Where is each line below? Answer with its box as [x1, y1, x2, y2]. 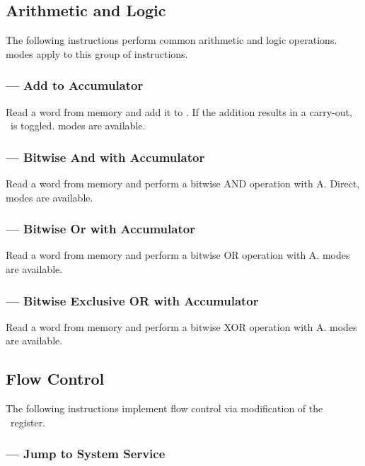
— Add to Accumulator [6, 76, 144, 94]
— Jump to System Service [6, 445, 166, 462]
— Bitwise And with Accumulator [6, 148, 205, 165]
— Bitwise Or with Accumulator [6, 220, 195, 238]
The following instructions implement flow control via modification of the [6, 401, 323, 416]
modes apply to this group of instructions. [6, 46, 188, 61]
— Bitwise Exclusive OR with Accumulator [6, 291, 259, 309]
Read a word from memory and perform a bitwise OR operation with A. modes [6, 247, 350, 262]
